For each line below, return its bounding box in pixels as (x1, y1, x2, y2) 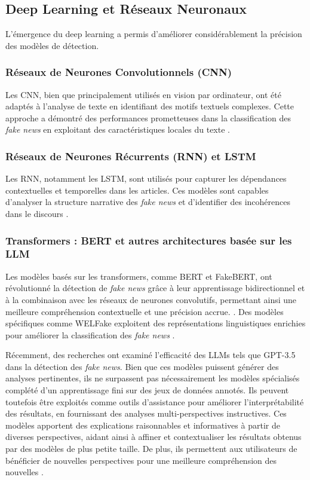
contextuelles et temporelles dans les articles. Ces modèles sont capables (5, 184, 269, 196)
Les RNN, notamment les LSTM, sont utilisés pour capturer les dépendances (5, 172, 287, 185)
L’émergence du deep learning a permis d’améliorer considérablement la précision (5, 27, 302, 40)
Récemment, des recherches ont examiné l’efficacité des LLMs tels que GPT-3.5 (5, 348, 296, 361)
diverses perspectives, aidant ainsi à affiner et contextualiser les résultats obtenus (5, 430, 302, 443)
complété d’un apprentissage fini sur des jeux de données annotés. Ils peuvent (5, 384, 289, 396)
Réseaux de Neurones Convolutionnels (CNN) (5, 65, 232, 80)
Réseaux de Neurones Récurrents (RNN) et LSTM (5, 148, 256, 163)
